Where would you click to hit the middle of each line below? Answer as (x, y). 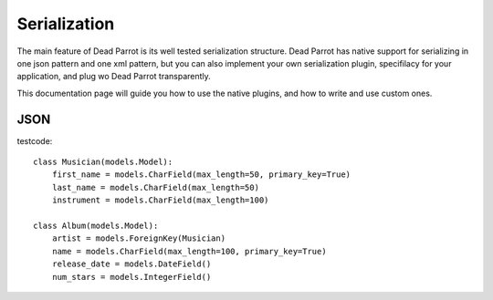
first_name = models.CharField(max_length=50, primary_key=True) (201, 175)
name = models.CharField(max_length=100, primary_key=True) (189, 251)
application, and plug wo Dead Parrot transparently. (114, 77)
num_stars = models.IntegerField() (131, 277)
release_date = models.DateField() (131, 264)
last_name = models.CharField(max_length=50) (156, 187)
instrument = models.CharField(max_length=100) (160, 200)
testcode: (35, 140)
